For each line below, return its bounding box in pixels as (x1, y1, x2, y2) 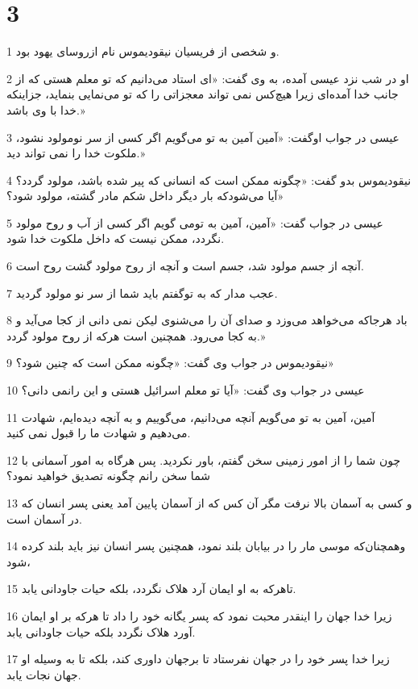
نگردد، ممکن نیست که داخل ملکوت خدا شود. (6, 230, 225, 247)
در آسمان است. (6, 510, 82, 527)
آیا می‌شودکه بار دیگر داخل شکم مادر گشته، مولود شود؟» (6, 187, 284, 204)
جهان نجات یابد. (6, 666, 81, 683)
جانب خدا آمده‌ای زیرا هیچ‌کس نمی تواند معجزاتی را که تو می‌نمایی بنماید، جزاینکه (6, 86, 399, 102)
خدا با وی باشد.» (6, 101, 85, 118)
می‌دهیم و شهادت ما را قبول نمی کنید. (6, 424, 191, 441)
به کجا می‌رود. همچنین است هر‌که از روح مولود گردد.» (6, 327, 266, 344)
